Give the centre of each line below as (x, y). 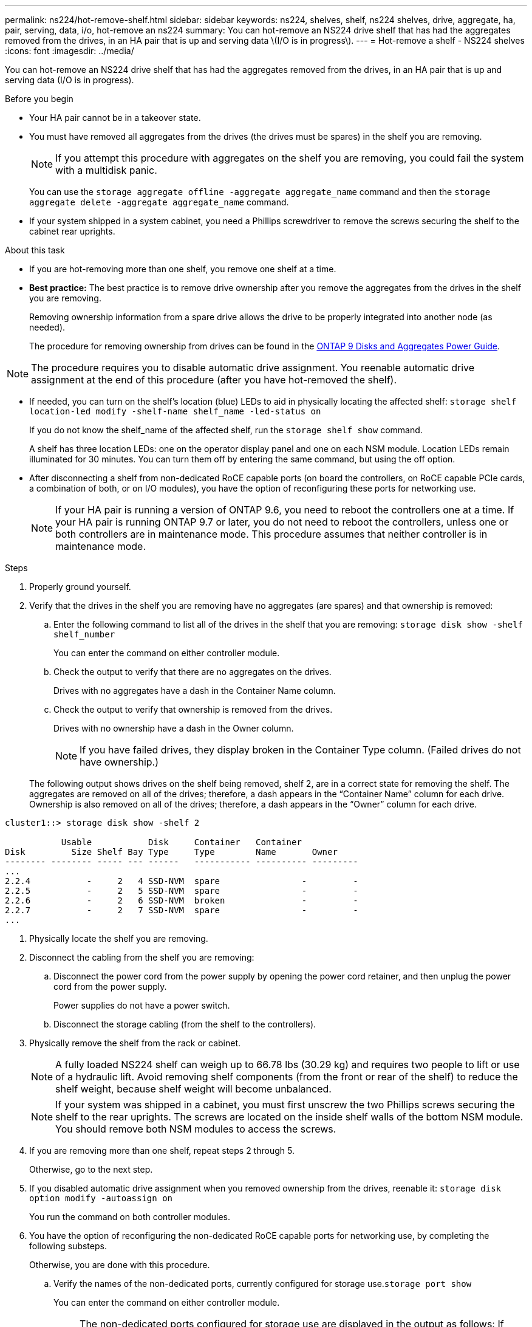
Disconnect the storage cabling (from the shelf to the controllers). (185, 1024)
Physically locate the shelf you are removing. (119, 938)
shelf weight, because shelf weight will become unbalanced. (193, 1089)
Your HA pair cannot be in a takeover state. (115, 118)
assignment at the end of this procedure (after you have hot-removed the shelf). (214, 380)
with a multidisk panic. (106, 170)
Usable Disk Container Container (181, 842)
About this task (35, 250)
